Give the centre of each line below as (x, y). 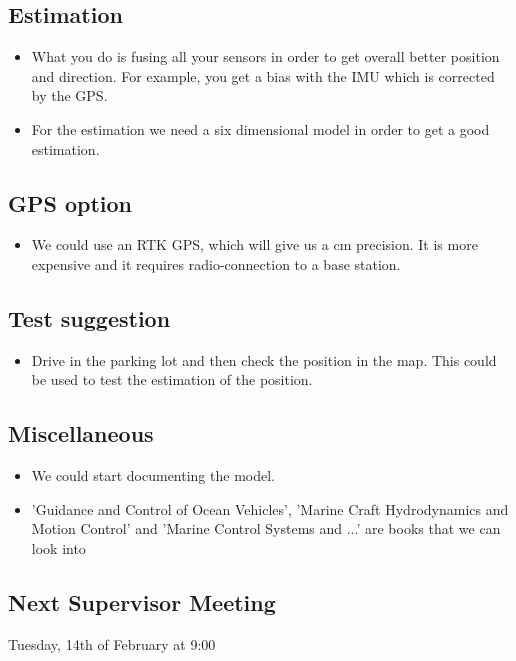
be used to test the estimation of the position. (172, 379)
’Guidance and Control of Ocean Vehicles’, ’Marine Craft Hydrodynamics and (270, 508)
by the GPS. (69, 95)
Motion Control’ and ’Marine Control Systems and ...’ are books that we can (266, 528)
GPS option (70, 202)
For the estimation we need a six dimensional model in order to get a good (260, 128)
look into (58, 547)
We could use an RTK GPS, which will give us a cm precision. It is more (254, 244)
